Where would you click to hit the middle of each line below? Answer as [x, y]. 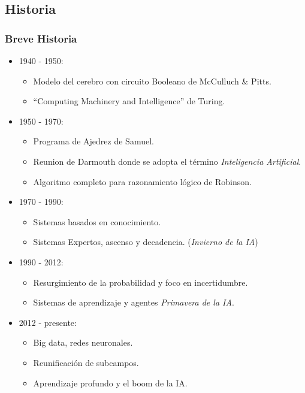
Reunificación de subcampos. [86, 362]
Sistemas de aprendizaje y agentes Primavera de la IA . [134, 302]
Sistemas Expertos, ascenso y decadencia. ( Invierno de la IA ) [146, 242]
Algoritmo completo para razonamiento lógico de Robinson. [142, 181]
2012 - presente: [48, 322]
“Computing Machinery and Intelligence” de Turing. [129, 101]
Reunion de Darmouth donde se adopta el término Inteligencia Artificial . [167, 161]
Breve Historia [41, 38]
